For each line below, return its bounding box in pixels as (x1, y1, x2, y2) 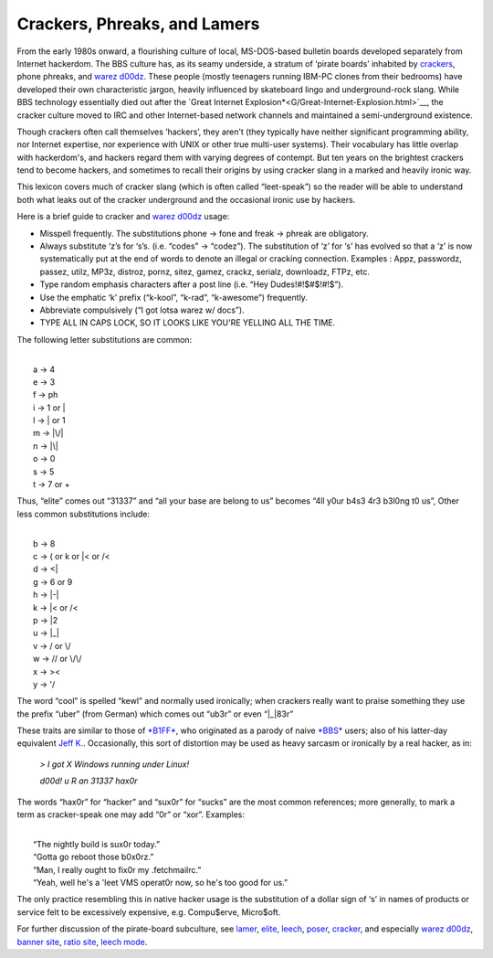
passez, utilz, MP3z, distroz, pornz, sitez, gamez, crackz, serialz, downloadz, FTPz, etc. (39, 266, 370, 277)
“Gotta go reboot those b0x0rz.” (33, 851, 154, 863)
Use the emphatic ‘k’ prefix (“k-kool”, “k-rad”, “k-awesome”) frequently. (39, 292, 308, 303)
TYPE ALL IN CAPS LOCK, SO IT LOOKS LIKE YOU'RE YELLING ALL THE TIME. (39, 317, 336, 328)
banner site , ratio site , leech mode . (16, 936, 148, 947)
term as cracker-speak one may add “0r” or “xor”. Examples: (16, 809, 246, 820)
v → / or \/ (33, 640, 72, 651)
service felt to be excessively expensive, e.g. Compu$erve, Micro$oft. (16, 906, 281, 918)
